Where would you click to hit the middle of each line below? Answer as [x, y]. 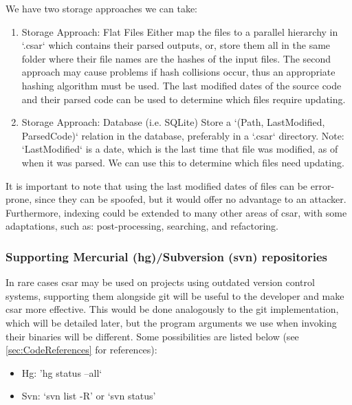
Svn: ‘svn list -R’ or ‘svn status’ [89, 396]
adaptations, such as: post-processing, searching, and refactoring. [142, 226]
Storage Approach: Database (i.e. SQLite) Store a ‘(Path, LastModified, [173, 122]
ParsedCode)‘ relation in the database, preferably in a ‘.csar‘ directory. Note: [183, 135]
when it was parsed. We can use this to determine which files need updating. [183, 162]
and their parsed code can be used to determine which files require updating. [184, 99]
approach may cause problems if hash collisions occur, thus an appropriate [178, 72]
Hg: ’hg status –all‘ [62, 372]
